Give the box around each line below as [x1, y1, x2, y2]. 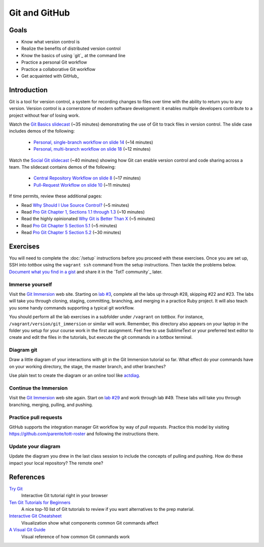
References [9, 473, 45, 481]
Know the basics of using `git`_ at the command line [21, 52, 126, 58]
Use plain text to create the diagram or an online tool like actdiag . [9, 372, 140, 378]
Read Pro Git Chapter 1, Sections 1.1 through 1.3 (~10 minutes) [21, 209, 145, 215]
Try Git [9, 485, 23, 491]
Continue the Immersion [9, 385, 68, 392]
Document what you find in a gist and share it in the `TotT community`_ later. [9, 269, 163, 275]
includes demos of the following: [9, 128, 75, 134]
